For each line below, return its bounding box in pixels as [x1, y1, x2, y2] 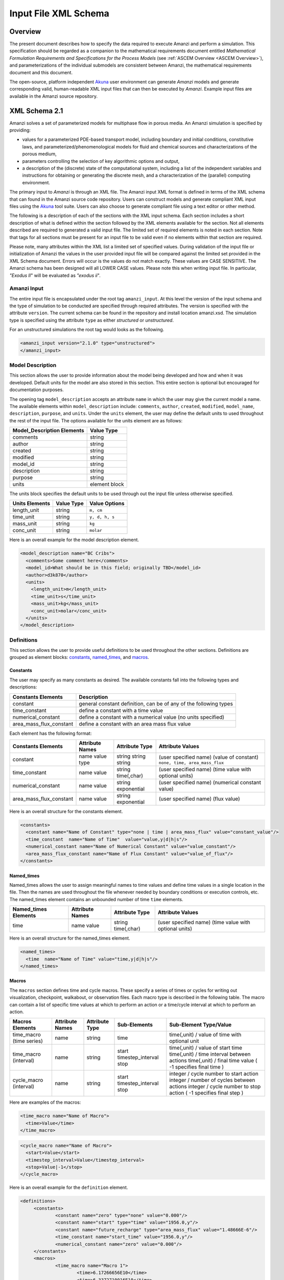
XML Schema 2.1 [9, 106, 63, 115]
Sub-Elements [117, 1021, 153, 1029]
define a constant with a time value [79, 707, 163, 714]
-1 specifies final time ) [169, 1063, 224, 1071]
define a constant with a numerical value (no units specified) [79, 713, 225, 720]
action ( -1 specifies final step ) [169, 1090, 244, 1097]
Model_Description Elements [12, 427, 84, 434]
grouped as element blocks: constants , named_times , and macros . [9, 654, 149, 660]
